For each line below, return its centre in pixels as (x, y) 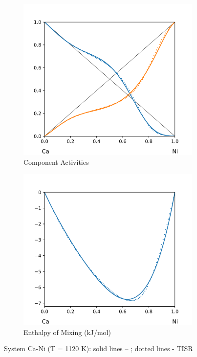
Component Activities (56, 162)
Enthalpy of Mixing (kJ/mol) (67, 332)
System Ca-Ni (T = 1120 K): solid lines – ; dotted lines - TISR (98, 348)
